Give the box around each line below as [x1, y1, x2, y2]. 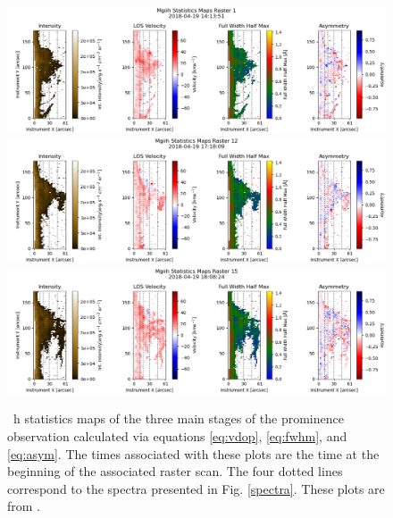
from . [7, 497, 41, 515]
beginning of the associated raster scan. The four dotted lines [7, 462, 343, 480]
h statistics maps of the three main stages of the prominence [13, 409, 344, 428]
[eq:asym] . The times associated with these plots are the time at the [7, 444, 380, 463]
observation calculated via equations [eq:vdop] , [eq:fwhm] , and [7, 426, 347, 445]
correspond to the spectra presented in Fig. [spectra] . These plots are [7, 479, 385, 497]
